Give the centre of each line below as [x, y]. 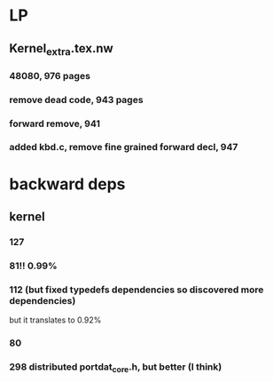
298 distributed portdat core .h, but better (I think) [116, 368]
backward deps [67, 184]
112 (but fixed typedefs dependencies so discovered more [136, 290]
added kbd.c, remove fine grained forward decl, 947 [124, 147]
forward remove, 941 [55, 123]
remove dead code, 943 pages [76, 99]
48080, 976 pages [50, 76]
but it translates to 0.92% [55, 320]
